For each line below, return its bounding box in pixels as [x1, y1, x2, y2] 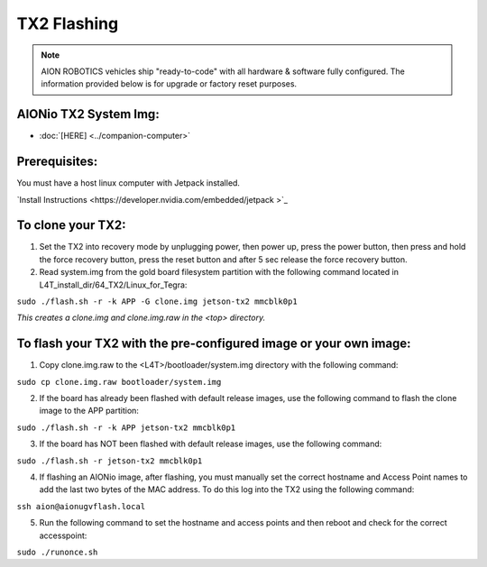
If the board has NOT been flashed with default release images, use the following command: [39, 438, 382, 450]
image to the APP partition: [39, 406, 140, 416]
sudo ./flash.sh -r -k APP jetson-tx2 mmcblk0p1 [16, 422, 236, 433]
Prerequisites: [16, 154, 98, 169]
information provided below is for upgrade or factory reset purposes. [41, 78, 298, 89]
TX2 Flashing [16, 14, 119, 33]
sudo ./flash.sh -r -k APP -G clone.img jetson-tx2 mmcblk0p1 [16, 297, 298, 306]
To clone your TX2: [16, 217, 126, 233]
